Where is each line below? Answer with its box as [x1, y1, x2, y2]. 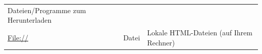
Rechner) [147, 37, 175, 47]
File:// [8, 32, 29, 42]
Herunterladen [8, 15, 52, 25]
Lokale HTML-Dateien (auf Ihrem [147, 27, 252, 38]
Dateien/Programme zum [8, 5, 86, 15]
